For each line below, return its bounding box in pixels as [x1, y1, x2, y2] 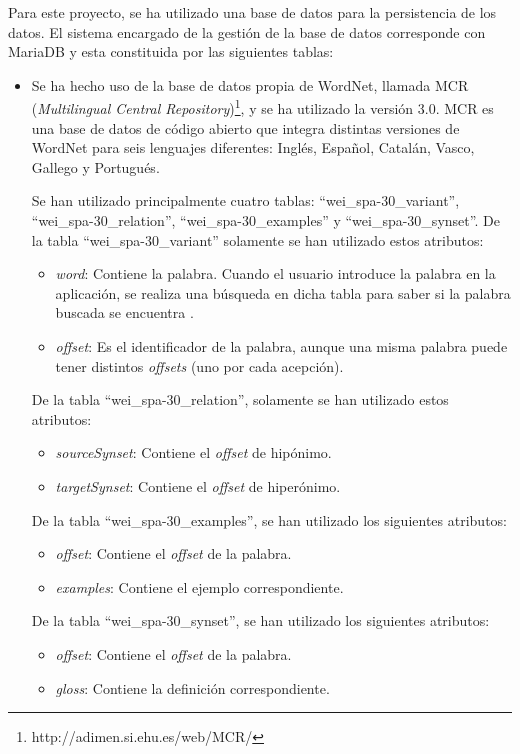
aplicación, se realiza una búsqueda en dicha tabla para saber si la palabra [55, 282, 511, 303]
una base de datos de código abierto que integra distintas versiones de [31, 117, 460, 138]
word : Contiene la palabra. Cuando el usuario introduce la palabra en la [55, 263, 496, 284]
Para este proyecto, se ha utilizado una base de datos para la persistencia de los [8, 2, 497, 22]
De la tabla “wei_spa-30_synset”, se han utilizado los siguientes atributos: [31, 610, 490, 631]
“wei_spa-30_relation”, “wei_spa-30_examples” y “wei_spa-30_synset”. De [31, 210, 500, 230]
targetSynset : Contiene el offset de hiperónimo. [55, 475, 341, 496]
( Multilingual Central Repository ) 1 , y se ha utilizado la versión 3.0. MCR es [31, 95, 494, 119]
